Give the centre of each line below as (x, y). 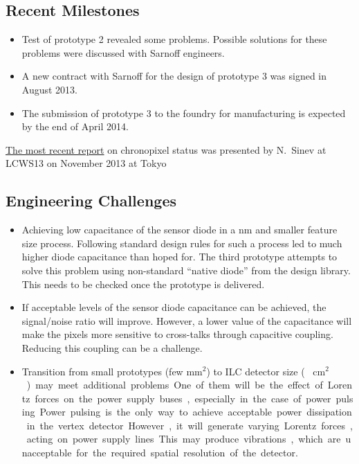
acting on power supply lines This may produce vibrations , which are (184, 439)
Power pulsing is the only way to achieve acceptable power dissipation (196, 412)
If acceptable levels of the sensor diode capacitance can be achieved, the (174, 307)
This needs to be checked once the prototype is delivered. (143, 284)
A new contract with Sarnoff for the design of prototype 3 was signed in (174, 76)
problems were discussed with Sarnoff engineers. (123, 52)
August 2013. (49, 89)
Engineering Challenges (91, 200)
